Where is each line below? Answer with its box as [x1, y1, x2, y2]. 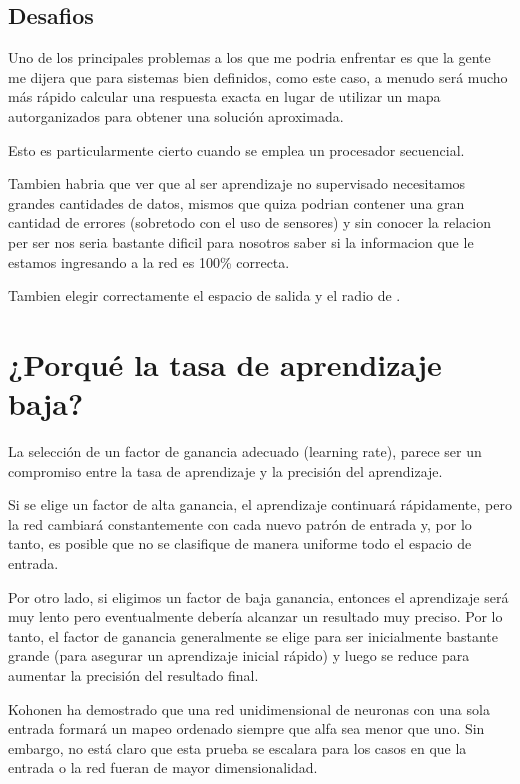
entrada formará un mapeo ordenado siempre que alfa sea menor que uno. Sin [8, 718, 485, 739]
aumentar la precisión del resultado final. [8, 664, 259, 685]
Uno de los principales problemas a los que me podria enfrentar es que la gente [8, 47, 491, 68]
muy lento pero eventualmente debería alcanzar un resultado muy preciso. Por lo [8, 606, 503, 627]
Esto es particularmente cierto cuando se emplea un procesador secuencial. [8, 139, 465, 160]
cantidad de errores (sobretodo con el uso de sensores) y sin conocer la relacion [8, 212, 491, 233]
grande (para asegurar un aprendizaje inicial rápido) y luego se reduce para [8, 645, 470, 666]
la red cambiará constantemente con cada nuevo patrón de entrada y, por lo [8, 513, 472, 534]
